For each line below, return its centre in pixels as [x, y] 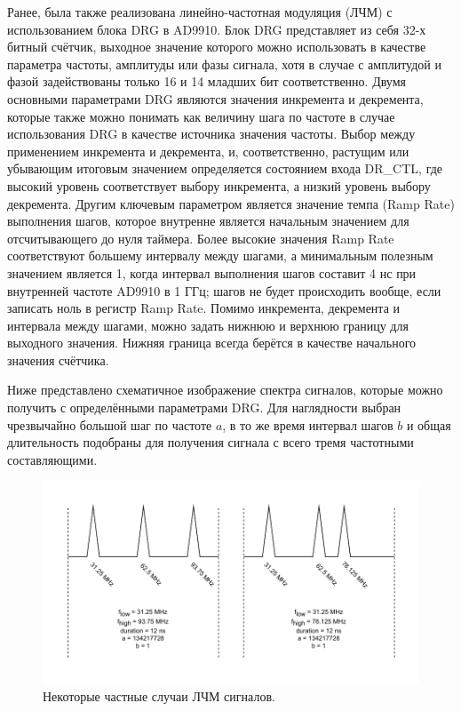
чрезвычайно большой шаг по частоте [110, 424]
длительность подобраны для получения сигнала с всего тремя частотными [211, 442]
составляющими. [52, 459]
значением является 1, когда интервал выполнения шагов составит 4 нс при [212, 272]
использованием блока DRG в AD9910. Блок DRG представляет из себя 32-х [217, 29]
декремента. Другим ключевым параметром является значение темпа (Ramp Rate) [231, 203]
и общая [429, 424]
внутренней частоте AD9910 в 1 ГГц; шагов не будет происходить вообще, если [224, 290]
